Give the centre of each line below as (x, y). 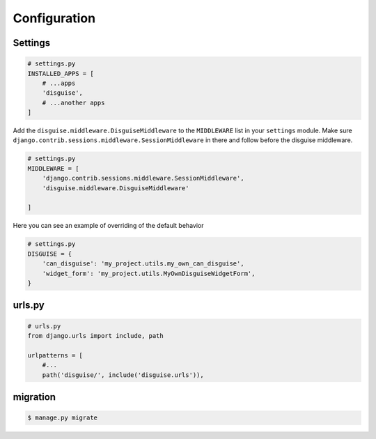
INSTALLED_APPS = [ (61, 74)
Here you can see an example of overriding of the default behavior (108, 226)
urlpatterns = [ (55, 355)
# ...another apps (73, 102)
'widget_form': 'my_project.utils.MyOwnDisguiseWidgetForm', (149, 273)
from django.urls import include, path (95, 336)
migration (34, 397)
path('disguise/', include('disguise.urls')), (123, 375)
